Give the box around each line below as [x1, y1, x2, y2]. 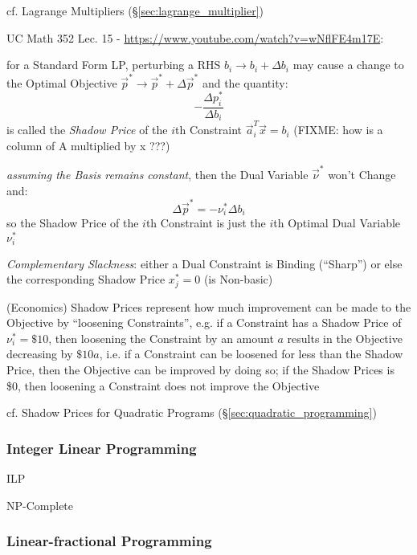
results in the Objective [287, 329, 403, 346]
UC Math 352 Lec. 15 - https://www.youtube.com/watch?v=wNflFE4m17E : [6, 29, 384, 46]
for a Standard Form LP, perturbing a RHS [6, 56, 221, 73]
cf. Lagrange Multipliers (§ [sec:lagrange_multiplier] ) [6, 2, 264, 18]
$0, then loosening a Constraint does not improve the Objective [6, 377, 320, 394]
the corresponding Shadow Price [6, 271, 166, 288]
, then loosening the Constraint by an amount [48, 329, 274, 346]
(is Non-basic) [203, 271, 273, 288]
